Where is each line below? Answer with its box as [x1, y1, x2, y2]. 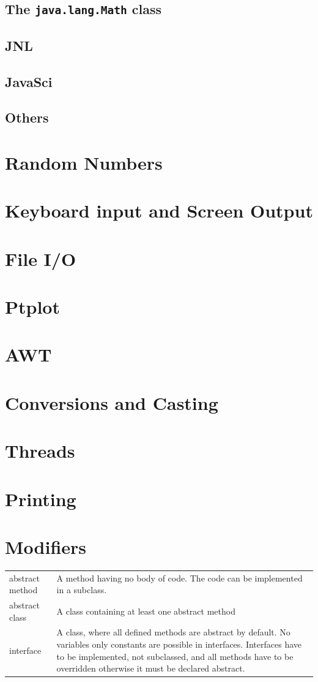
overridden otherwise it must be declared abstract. [56, 662, 245, 675]
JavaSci [5, 72, 53, 91]
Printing [5, 486, 76, 511]
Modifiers [5, 534, 87, 559]
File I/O [5, 246, 76, 271]
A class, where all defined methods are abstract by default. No [56, 626, 290, 638]
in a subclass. [56, 583, 107, 596]
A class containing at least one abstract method [56, 604, 235, 617]
